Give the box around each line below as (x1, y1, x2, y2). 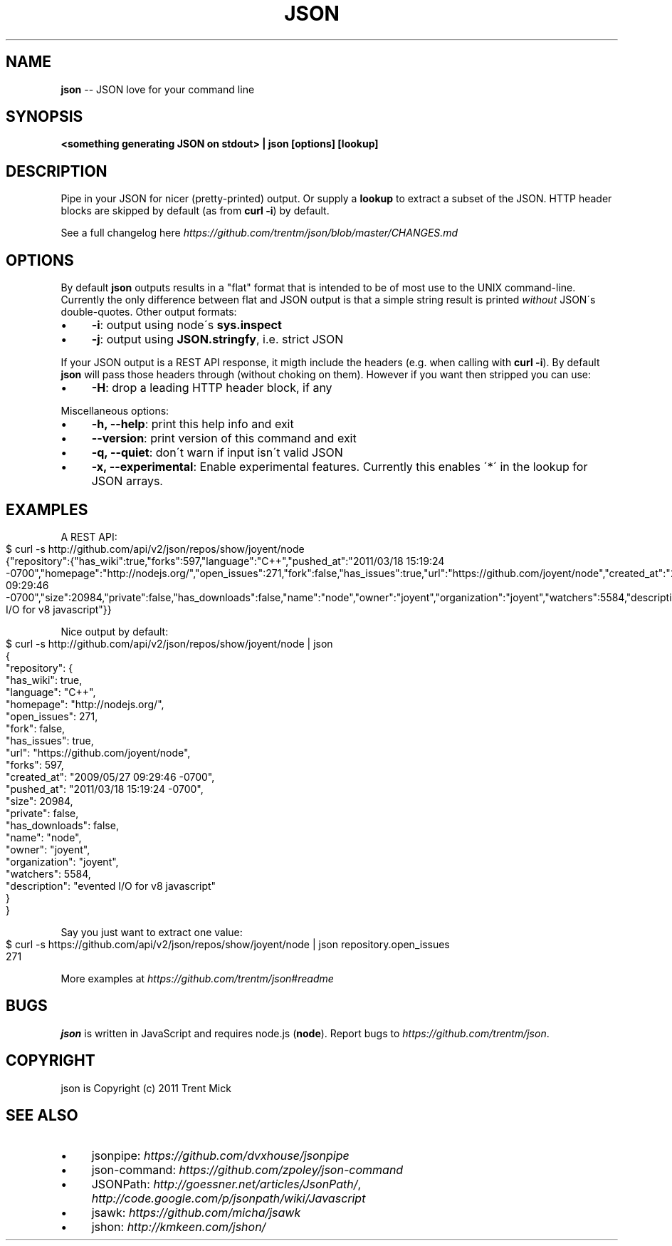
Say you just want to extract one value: (61, 925, 243, 938)
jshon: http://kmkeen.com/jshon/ (91, 1219, 266, 1234)
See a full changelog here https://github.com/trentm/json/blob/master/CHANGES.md (61, 227, 458, 239)
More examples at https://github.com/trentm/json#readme (61, 972, 334, 985)
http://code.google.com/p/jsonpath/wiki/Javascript (91, 1190, 366, 1205)
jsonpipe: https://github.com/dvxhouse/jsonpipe (91, 1148, 350, 1163)
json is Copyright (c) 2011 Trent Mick (61, 1081, 231, 1094)
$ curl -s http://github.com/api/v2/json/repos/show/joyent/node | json (6, 637, 333, 650)
